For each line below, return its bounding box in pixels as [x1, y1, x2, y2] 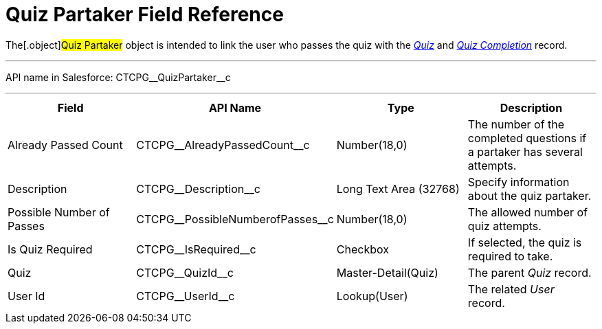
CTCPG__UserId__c [136, 288, 235, 303]
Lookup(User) [336, 288, 408, 303]
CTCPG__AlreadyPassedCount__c [136, 137, 310, 152]
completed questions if [467, 131, 587, 145]
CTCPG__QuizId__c [136, 265, 234, 280]
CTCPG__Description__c [136, 181, 260, 196]
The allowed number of [467, 205, 588, 219]
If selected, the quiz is [467, 235, 582, 249]
